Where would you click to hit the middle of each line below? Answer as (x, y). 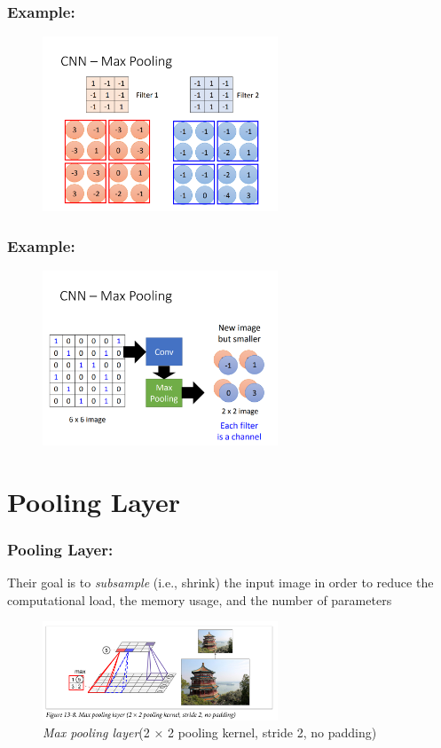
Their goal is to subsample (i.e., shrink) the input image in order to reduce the (220, 583)
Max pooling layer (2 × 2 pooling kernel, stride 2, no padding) (210, 732)
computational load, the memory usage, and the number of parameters (200, 599)
